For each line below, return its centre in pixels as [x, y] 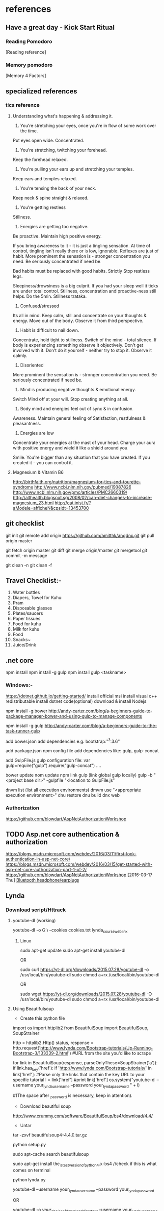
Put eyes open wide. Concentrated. [48, 140]
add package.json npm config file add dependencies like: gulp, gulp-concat [82, 751]
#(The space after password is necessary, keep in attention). [72, 1096]
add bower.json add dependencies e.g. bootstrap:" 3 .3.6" [63, 741]
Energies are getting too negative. [54, 226]
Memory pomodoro [29, 65]
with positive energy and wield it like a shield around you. [71, 447]
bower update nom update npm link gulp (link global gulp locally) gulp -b [79, 775]
